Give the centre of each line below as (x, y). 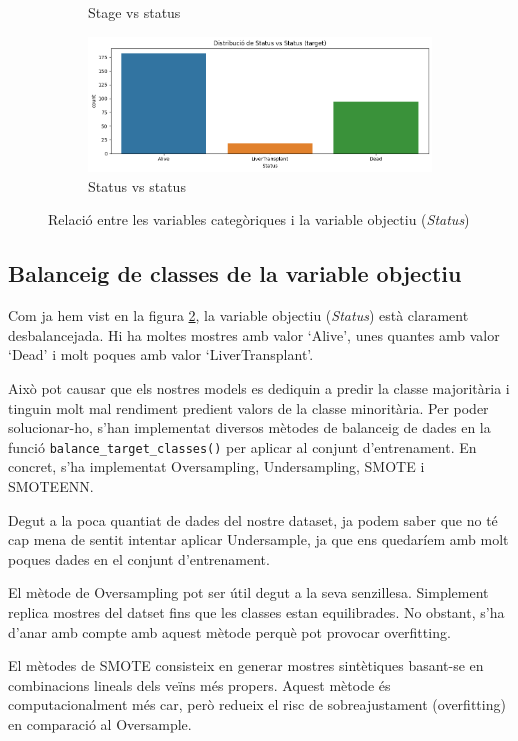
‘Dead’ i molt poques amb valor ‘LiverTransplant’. (161, 354)
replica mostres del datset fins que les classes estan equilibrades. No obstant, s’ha (256, 612)
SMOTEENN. (51, 486)
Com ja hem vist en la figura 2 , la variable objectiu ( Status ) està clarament (238, 315)
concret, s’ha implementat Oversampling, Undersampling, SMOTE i (216, 466)
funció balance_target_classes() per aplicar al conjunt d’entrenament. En (242, 446)
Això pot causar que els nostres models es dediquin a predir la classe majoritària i (259, 388)
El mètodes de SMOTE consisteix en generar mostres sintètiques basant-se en (246, 665)
